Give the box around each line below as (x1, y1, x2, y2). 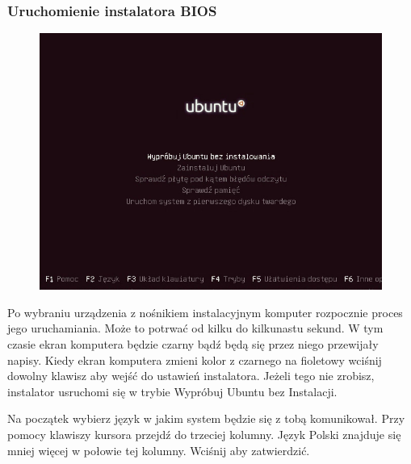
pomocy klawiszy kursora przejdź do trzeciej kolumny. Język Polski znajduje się (7, 425, 401, 442)
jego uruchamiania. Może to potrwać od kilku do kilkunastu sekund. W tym (7, 320, 384, 337)
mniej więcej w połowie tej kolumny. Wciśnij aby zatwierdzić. (7, 441, 310, 458)
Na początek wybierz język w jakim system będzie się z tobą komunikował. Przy (7, 410, 405, 427)
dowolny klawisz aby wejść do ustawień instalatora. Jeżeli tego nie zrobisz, (7, 367, 375, 384)
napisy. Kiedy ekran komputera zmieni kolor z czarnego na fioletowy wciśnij (7, 351, 382, 368)
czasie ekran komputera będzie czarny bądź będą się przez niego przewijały (7, 336, 379, 352)
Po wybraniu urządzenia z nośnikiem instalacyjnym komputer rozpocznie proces (7, 303, 403, 320)
